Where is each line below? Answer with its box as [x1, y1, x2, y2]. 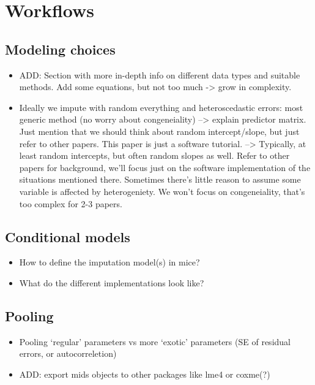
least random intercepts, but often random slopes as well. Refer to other [19, 149, 290, 162]
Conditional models [5, 227, 130, 246]
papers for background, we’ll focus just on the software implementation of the [19, 161, 311, 173]
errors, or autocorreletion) [19, 347, 117, 360]
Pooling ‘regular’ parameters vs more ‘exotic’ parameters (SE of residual [19, 335, 291, 348]
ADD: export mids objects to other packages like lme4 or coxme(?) [19, 367, 270, 380]
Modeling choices [5, 39, 116, 58]
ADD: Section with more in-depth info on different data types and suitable [19, 68, 300, 81]
